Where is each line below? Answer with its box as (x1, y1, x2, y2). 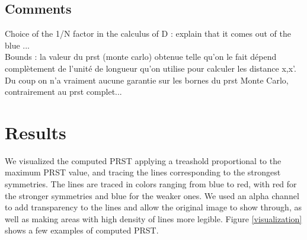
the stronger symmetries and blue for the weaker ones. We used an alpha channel (5, 189, 299, 201)
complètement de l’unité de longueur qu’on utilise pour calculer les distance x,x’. (5, 62, 296, 74)
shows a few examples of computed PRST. (5, 224, 159, 236)
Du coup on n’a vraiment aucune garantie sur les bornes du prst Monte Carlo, (5, 73, 289, 86)
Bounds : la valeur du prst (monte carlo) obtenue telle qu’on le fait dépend (5, 50, 277, 63)
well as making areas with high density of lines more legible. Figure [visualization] (5, 212, 302, 225)
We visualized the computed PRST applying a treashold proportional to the (5, 154, 282, 167)
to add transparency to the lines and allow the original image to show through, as (5, 201, 302, 213)
